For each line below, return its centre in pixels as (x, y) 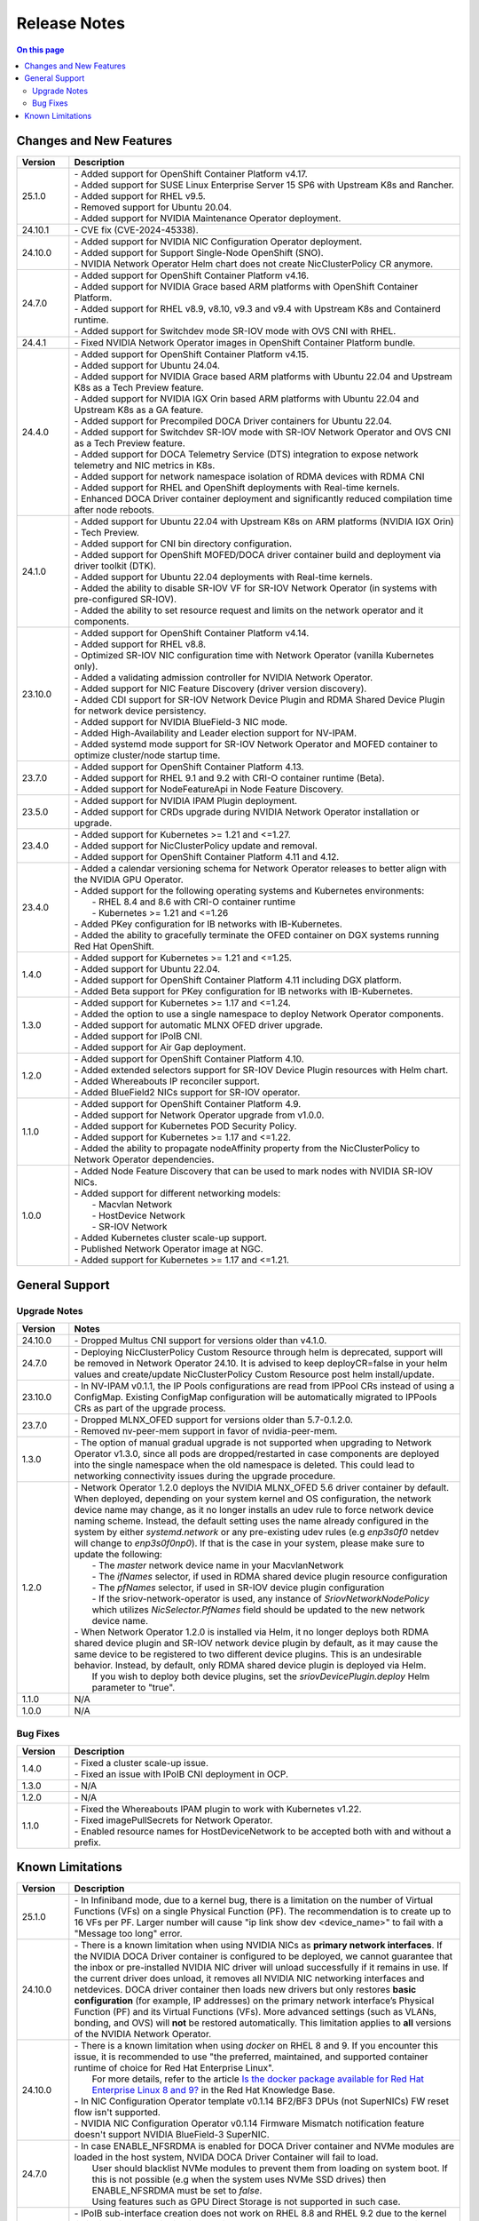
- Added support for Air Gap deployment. (160, 1047)
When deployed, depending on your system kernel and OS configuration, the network (253, 1499)
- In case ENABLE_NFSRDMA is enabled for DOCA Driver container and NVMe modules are (264, 2146)
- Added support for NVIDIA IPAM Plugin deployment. (185, 801)
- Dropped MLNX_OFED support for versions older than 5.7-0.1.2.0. (214, 1420)
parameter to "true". (133, 1688)
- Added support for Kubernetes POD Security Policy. (185, 1126)
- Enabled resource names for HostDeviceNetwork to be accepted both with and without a (263, 1831)
